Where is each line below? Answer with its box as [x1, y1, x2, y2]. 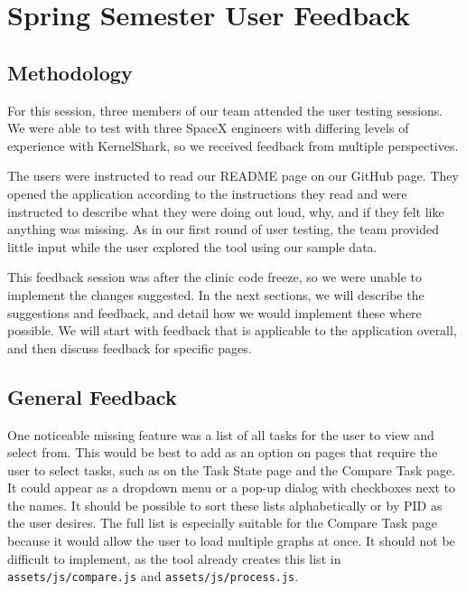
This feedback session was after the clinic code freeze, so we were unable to [7, 267, 422, 286]
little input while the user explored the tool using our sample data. [7, 237, 377, 256]
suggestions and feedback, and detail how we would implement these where [7, 303, 422, 322]
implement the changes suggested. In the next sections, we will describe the [7, 285, 424, 304]
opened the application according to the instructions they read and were [7, 183, 407, 202]
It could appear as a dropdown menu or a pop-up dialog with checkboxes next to [7, 478, 456, 497]
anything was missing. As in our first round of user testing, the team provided [7, 220, 439, 239]
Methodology [7, 58, 133, 86]
